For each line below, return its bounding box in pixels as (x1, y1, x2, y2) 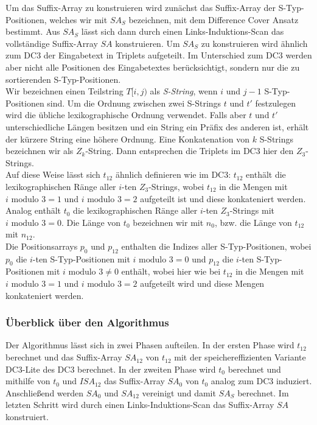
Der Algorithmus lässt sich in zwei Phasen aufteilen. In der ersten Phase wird (5, 339, 294, 351)
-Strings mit (229, 204, 275, 217)
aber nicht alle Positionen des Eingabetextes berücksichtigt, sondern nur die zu (5, 60, 300, 73)
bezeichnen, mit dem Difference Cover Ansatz (128, 13, 299, 26)
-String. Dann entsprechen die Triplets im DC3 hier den (85, 144, 294, 157)
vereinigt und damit (142, 386, 216, 399)
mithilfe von (5, 374, 51, 387)
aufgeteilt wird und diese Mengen (140, 277, 265, 290)
